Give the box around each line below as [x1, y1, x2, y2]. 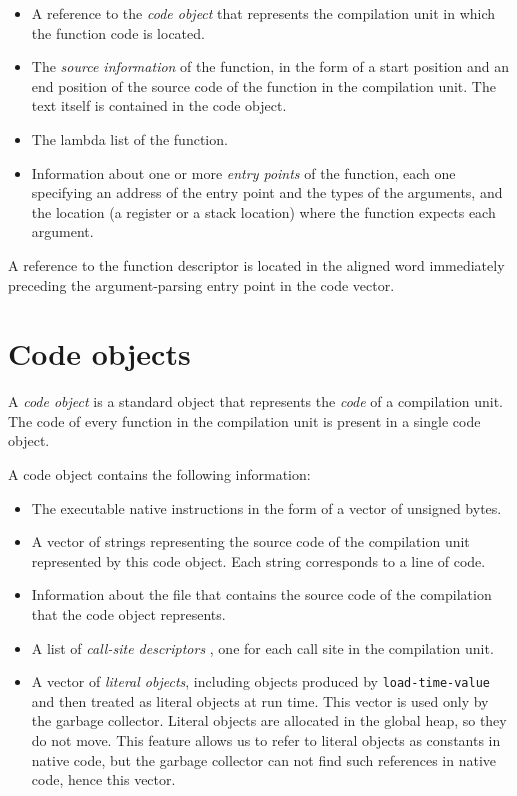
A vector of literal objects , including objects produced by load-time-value [31, 671, 491, 692]
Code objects [8, 333, 191, 374]
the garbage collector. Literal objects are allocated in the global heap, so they [31, 710, 507, 731]
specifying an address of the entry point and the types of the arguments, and [31, 182, 503, 203]
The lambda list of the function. [31, 128, 228, 149]
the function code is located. [31, 22, 205, 43]
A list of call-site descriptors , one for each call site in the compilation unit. [31, 637, 494, 658]
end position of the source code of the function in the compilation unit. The [31, 75, 496, 96]
